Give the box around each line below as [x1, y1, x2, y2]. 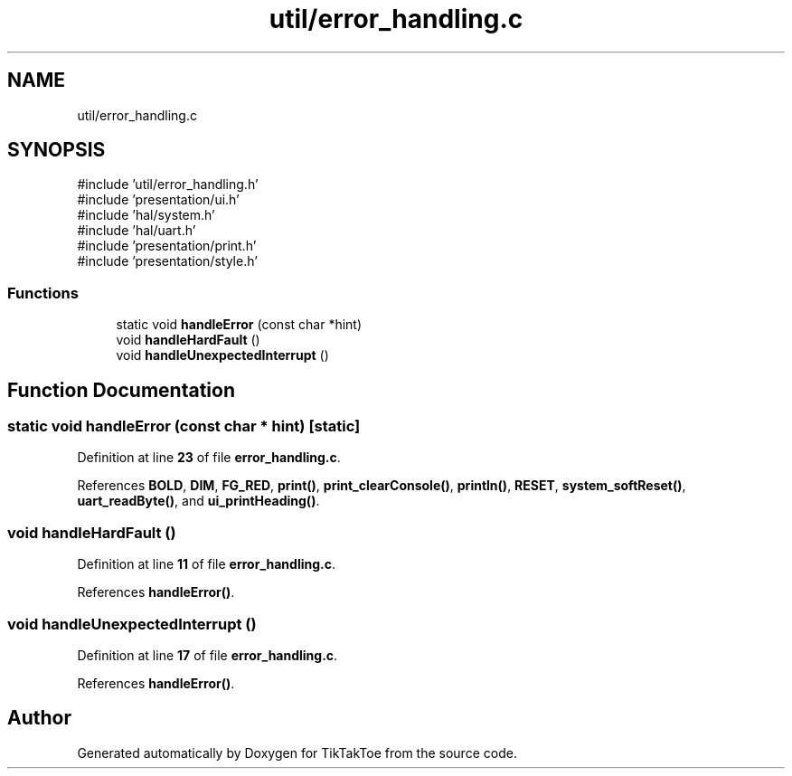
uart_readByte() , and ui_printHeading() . [77, 493, 320, 509]
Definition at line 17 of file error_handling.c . [77, 647, 338, 663]
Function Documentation [7, 378, 235, 402]
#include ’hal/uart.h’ [77, 222, 196, 239]
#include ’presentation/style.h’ [77, 253, 258, 270]
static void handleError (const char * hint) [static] [7, 417, 361, 436]
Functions [7, 283, 79, 302]
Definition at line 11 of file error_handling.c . [77, 556, 336, 573]
